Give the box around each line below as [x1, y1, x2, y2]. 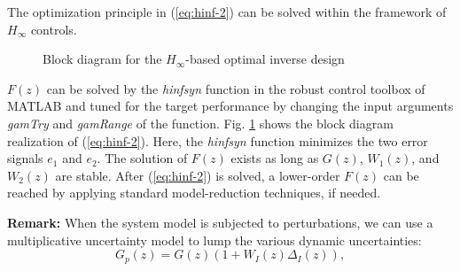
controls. [30, 19, 77, 38]
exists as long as [230, 149, 319, 167]
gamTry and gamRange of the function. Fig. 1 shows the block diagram [7, 113, 394, 132]
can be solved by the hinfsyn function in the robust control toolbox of [46, 79, 425, 97]
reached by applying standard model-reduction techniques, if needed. [7, 183, 381, 202]
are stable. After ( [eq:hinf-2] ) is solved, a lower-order [55, 166, 340, 184]
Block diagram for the [43, 50, 162, 68]
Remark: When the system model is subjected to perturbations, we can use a [7, 213, 433, 231]
